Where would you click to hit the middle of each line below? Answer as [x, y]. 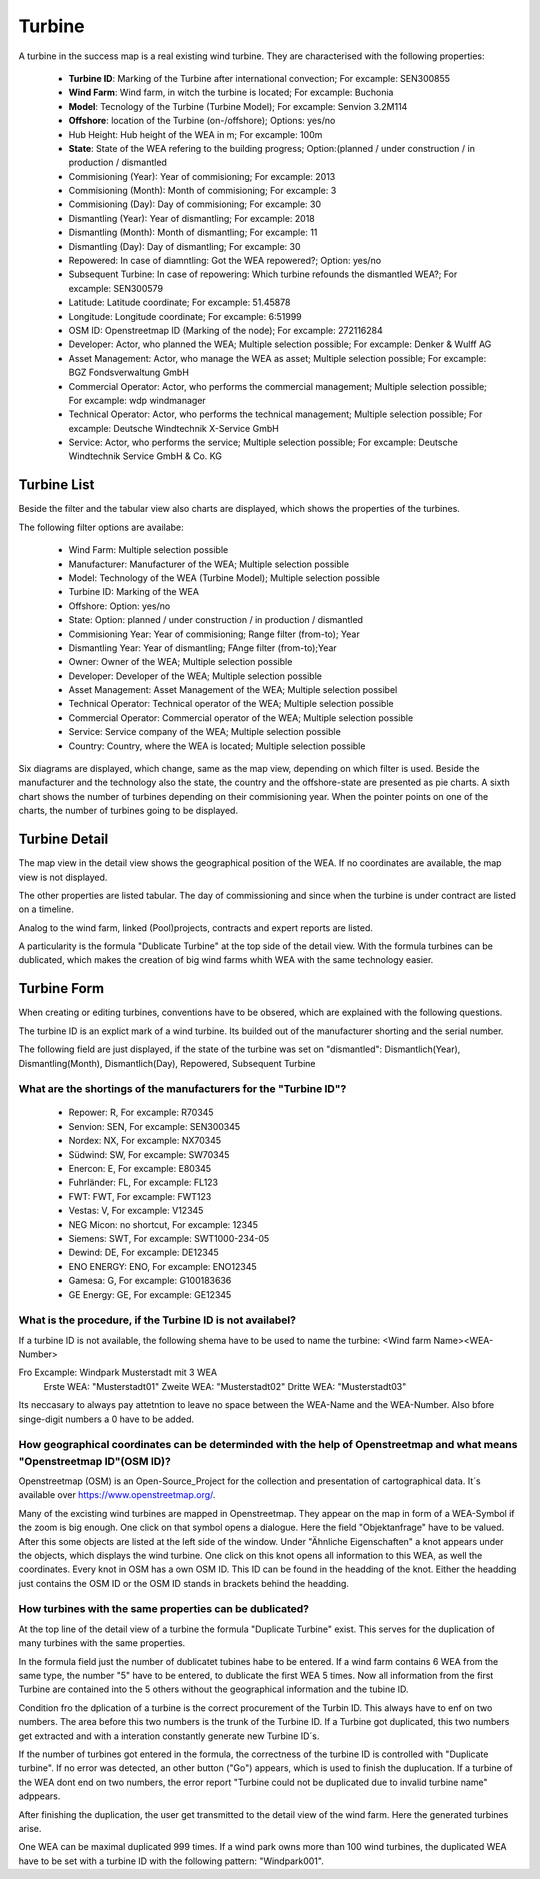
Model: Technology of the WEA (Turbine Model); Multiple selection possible [224, 577]
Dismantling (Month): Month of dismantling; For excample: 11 [193, 232]
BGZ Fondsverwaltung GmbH [129, 372]
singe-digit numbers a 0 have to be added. [106, 1419]
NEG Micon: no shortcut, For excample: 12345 [163, 1224]
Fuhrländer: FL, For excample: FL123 [143, 1182]
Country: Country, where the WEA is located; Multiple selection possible [217, 746]
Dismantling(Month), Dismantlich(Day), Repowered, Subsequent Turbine [167, 1063]
